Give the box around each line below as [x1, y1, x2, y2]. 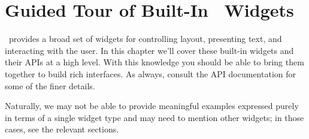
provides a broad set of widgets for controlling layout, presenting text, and [8, 32, 282, 45]
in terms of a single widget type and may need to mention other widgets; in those [5, 111, 304, 123]
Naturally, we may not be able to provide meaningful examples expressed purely [5, 99, 299, 112]
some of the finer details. [5, 79, 95, 92]
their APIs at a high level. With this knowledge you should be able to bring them [5, 56, 304, 68]
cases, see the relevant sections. [5, 123, 119, 135]
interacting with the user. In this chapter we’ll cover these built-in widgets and [5, 44, 294, 56]
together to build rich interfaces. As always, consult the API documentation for [5, 67, 296, 80]
